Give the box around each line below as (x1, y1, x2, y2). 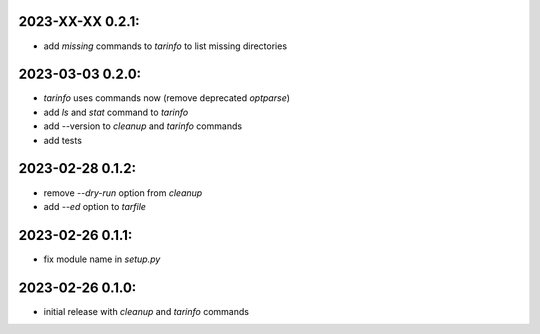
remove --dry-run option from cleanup (43, 186, 203, 199)
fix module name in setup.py (43, 253, 161, 265)
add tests (43, 134, 82, 146)
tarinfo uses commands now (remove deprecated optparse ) (43, 92, 290, 104)
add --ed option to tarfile (43, 200, 147, 212)
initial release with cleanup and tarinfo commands (43, 305, 250, 317)
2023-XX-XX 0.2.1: (18, 13, 140, 30)
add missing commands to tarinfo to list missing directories (43, 40, 288, 52)
